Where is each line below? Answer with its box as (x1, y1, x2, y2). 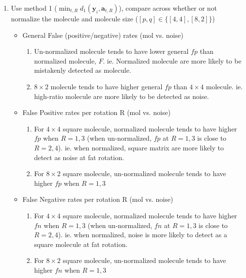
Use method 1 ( (11, 3, 57, 13)
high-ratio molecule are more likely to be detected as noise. (34, 91, 209, 101)
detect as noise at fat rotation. (34, 152, 124, 162)
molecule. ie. (206, 81, 243, 91)
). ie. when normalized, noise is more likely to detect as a (58, 229, 228, 240)
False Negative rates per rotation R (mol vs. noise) (22, 194, 173, 204)
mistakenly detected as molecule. (34, 65, 131, 75)
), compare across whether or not (119, 3, 217, 13)
